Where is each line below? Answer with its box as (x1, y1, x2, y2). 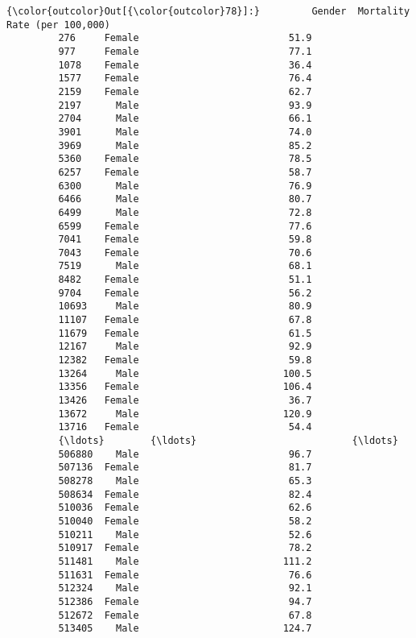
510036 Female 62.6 (58, 502, 312, 514)
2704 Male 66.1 (58, 113, 312, 125)
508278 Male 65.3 (58, 474, 312, 487)
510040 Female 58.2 (58, 515, 312, 527)
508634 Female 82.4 (58, 488, 312, 500)
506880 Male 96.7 (58, 448, 312, 460)
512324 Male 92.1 (58, 582, 312, 594)
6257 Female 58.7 (58, 166, 312, 178)
